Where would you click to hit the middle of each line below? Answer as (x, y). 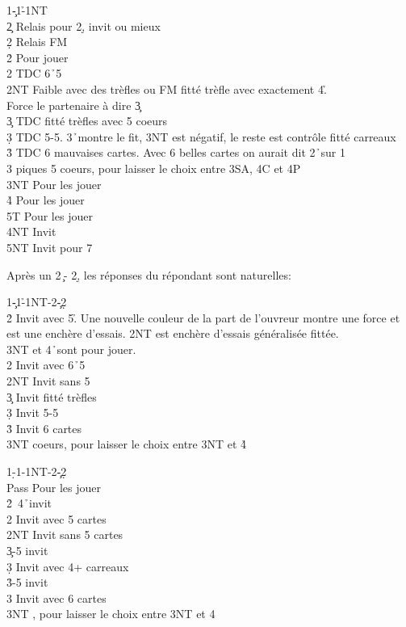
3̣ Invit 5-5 (33, 412)
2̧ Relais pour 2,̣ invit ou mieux (84, 25)
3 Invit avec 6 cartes (57, 598)
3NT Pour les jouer (54, 184)
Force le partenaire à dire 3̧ (74, 105)
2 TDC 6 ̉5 (34, 73)
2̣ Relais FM (37, 42)
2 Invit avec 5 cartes (57, 518)
